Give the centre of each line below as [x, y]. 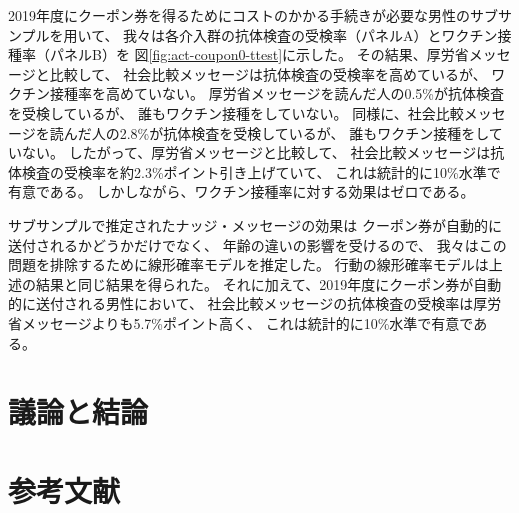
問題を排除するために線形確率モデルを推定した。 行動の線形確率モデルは [248, 264]
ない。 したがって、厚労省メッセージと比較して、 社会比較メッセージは [256, 152]
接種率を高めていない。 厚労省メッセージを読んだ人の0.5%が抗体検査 [276, 93]
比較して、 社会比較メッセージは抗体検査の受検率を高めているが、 [268, 73]
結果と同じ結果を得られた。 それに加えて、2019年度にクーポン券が [254, 283]
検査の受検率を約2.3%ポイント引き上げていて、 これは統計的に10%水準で [261, 171]
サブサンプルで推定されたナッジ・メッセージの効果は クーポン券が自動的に [255, 224]
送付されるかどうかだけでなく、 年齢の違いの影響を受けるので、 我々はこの [257, 244]
